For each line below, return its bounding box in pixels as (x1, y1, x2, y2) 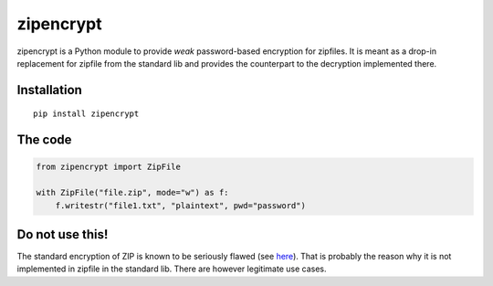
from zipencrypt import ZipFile (36, 162, 182, 173)
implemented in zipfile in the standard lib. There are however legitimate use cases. (16, 263, 327, 274)
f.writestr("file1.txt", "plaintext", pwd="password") (55, 200, 306, 210)
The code (16, 132, 72, 148)
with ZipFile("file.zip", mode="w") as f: (36, 187, 229, 198)
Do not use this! (16, 227, 109, 242)
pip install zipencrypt (33, 109, 140, 119)
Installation (16, 82, 82, 98)
